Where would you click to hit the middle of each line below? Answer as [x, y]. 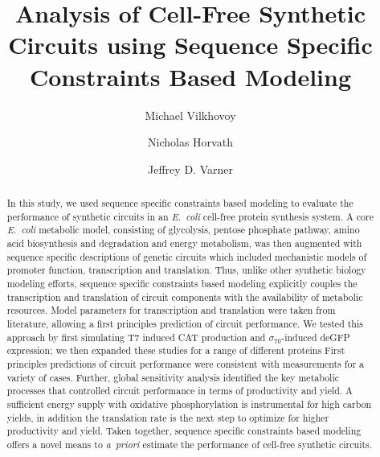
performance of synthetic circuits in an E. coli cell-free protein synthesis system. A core [190, 216]
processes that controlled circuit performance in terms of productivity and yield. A [180, 391]
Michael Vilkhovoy [190, 115]
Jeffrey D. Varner [190, 169]
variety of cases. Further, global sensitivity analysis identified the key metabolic [173, 377]
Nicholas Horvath [190, 142]
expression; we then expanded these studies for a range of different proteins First [176, 350]
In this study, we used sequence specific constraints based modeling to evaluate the [180, 203]
